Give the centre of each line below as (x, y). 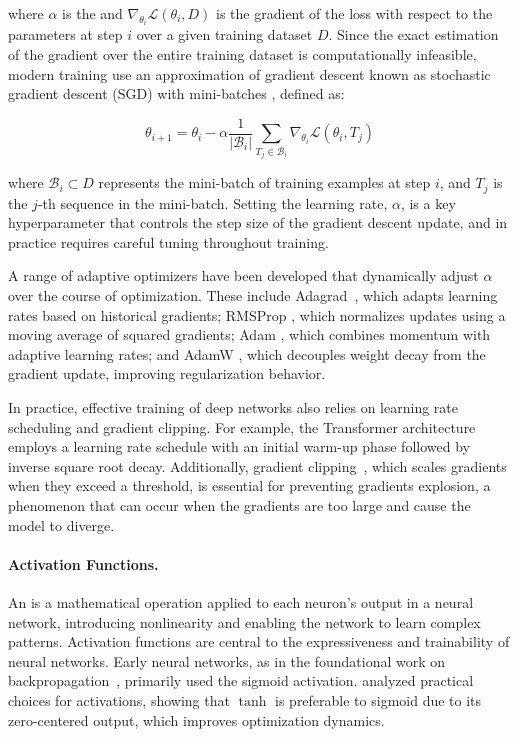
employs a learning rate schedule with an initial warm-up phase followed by (239, 446)
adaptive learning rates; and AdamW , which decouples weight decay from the (247, 353)
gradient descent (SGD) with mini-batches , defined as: (176, 93)
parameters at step (65, 34)
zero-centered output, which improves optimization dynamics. (196, 719)
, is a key (428, 202)
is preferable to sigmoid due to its (378, 699)
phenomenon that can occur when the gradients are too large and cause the (239, 505)
